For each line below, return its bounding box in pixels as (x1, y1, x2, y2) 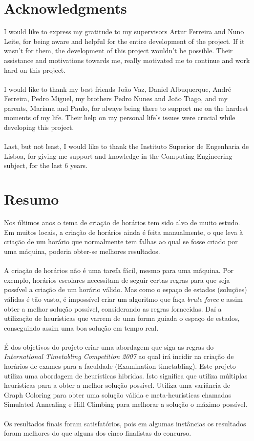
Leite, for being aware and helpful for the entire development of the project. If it (4, 36, 245, 46)
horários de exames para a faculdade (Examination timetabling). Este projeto (4, 361, 236, 371)
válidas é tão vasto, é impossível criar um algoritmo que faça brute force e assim (4, 294, 243, 304)
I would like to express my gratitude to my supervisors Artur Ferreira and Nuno (4, 26, 244, 37)
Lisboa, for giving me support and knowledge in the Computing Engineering (4, 150, 233, 161)
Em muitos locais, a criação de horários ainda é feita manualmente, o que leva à (4, 227, 243, 237)
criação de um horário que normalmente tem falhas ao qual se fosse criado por (4, 236, 238, 247)
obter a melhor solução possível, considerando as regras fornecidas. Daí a (4, 303, 222, 314)
